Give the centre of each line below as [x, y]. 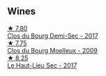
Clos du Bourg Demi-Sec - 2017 [53, 36]
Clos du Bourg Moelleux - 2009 [52, 50]
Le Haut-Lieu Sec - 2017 [42, 65]
